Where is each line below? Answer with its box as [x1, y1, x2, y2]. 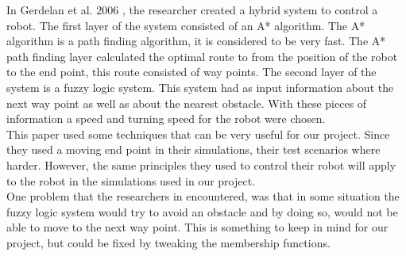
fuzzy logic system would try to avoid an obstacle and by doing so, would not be [6, 203, 398, 220]
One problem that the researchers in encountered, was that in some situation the [6, 188, 400, 204]
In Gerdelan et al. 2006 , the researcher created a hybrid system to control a [6, 2, 378, 17]
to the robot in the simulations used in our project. [6, 172, 256, 189]
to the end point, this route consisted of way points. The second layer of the [6, 63, 377, 80]
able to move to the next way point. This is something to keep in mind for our [6, 219, 389, 235]
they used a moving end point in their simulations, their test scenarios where [6, 141, 381, 158]
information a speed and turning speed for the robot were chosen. [6, 110, 326, 127]
